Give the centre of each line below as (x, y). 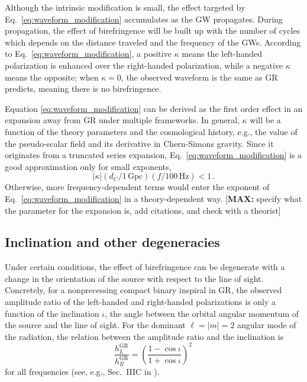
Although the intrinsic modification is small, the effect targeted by (125, 7)
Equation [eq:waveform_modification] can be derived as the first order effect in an (154, 108)
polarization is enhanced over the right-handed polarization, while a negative (144, 65)
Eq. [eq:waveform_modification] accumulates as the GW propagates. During (144, 19)
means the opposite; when (52, 77)
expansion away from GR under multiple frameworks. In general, (122, 120)
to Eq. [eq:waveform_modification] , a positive (88, 54)
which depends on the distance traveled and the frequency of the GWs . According (153, 42)
